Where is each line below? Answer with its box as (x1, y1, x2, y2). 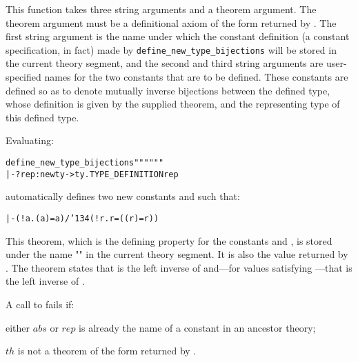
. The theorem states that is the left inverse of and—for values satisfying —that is (6, 260, 352, 274)
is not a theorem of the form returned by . (17, 343, 197, 358)
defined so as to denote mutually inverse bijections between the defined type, (6, 83, 330, 97)
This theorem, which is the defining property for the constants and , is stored (6, 233, 332, 248)
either (6, 320, 30, 334)
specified (6, 70, 41, 84)
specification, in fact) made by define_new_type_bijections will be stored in (6, 42, 337, 57)
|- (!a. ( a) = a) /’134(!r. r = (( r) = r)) (6, 213, 159, 223)
